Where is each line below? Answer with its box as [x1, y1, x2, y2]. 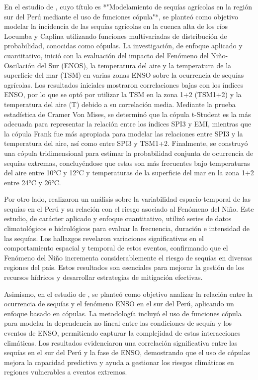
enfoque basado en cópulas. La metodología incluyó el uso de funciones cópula [4, 308, 242, 318]
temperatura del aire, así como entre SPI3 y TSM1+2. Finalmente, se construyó [4, 138, 248, 148]
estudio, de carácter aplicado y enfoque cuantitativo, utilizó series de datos [4, 213, 232, 224]
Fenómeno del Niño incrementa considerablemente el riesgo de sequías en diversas [4, 252, 253, 262]
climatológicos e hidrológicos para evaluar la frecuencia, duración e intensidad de [4, 223, 250, 234]
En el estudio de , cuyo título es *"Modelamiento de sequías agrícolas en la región [4, 1, 252, 11]
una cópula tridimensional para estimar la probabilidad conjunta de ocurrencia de [4, 147, 253, 158]
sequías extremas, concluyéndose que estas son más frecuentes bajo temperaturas [4, 157, 250, 168]
